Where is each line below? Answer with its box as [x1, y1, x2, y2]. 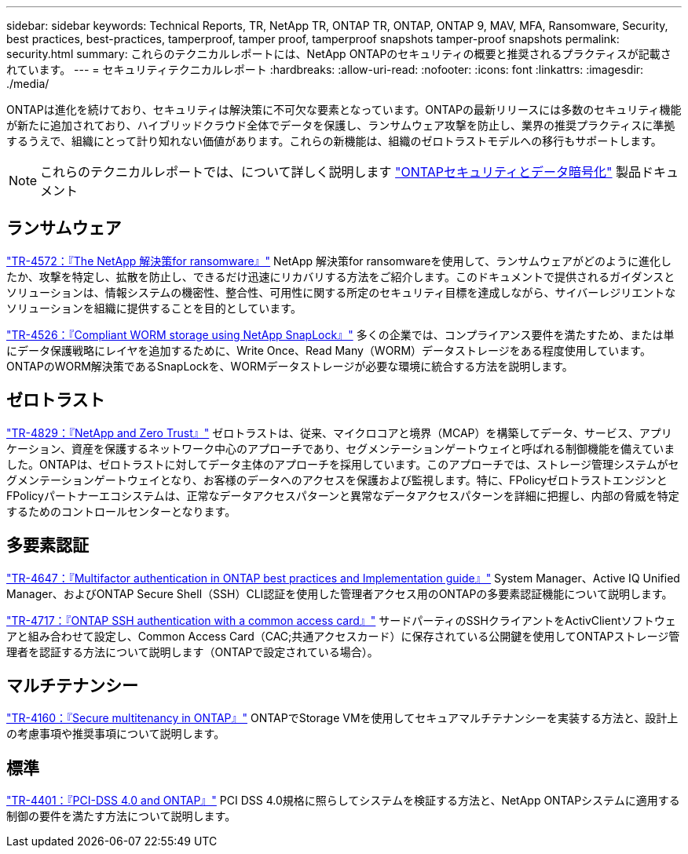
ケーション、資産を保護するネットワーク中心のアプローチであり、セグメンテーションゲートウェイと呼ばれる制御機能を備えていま [6, 441, 675, 455]
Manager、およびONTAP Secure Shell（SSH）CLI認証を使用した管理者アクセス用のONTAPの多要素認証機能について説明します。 [6, 586, 673, 600]
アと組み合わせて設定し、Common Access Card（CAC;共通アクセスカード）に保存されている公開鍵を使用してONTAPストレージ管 [6, 629, 680, 643]
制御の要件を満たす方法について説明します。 [6, 809, 236, 823]
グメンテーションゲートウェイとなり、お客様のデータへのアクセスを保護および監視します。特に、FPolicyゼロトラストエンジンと [6, 473, 668, 487]
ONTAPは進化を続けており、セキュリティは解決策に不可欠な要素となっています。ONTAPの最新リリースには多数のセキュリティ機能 [6, 103, 682, 116]
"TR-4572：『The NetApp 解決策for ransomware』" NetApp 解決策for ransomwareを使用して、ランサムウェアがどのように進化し [6, 254, 672, 268]
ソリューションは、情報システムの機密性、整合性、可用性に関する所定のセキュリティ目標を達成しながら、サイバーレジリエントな [6, 285, 676, 299]
